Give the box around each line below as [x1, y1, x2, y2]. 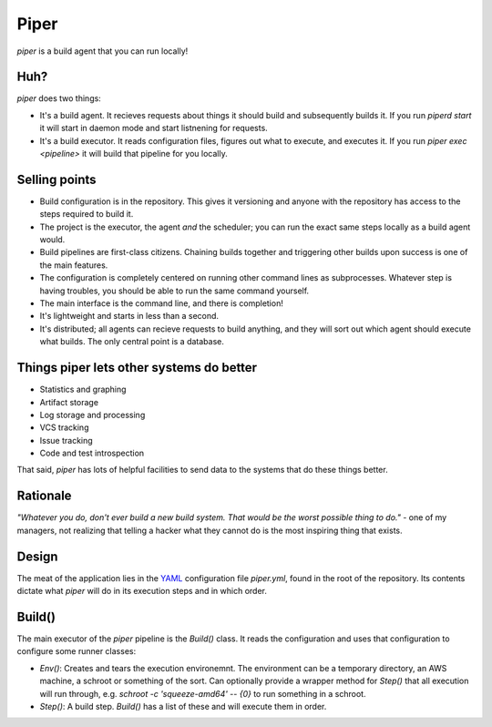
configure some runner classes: [16, 646, 137, 657]
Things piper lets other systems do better [16, 360, 258, 375]
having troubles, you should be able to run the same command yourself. [39, 285, 310, 296]
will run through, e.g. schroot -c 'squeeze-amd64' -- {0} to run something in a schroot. [39, 688, 366, 699]
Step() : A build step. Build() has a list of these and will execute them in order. [39, 701, 327, 712]
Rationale [16, 488, 72, 504]
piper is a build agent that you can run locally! [16, 46, 189, 56]
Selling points [16, 171, 97, 187]
